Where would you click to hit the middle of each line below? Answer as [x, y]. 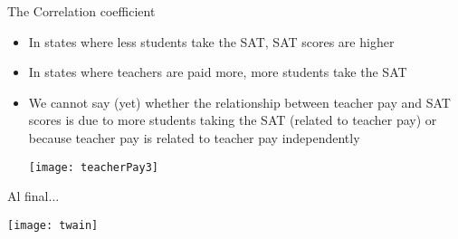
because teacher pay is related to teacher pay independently [194, 137]
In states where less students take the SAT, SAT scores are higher [211, 41]
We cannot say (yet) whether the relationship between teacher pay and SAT [239, 102]
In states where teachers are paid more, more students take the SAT [218, 72]
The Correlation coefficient [81, 11]
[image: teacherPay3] [93, 167]
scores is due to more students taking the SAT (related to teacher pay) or [233, 120]
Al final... [33, 196]
